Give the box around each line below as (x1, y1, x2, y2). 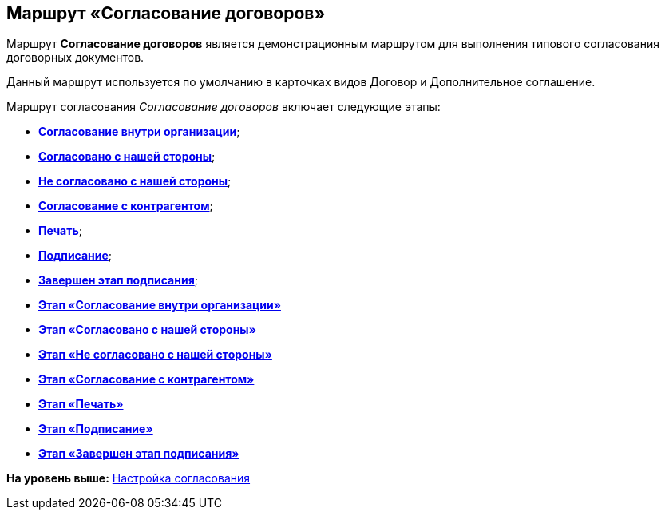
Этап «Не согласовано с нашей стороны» (38, 347, 272, 362)
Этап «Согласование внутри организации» (38, 298, 281, 312)
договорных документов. (6, 50, 144, 65)
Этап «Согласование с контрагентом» (38, 372, 255, 387)
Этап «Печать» (38, 397, 124, 411)
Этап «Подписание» (38, 422, 153, 436)
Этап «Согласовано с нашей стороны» (38, 323, 256, 337)
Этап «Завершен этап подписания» (38, 447, 239, 461)
